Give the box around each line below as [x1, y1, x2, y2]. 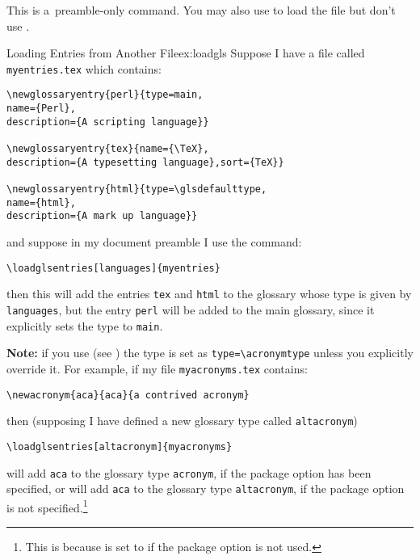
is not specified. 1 [6, 496, 88, 516]
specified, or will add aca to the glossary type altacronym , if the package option [6, 480, 405, 497]
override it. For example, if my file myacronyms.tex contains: [6, 360, 308, 377]
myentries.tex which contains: [6, 60, 162, 77]
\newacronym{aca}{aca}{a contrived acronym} [6, 389, 250, 401]
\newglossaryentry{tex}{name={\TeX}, [6, 143, 209, 155]
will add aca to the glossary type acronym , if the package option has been [6, 464, 372, 481]
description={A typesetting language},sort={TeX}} [6, 156, 284, 168]
